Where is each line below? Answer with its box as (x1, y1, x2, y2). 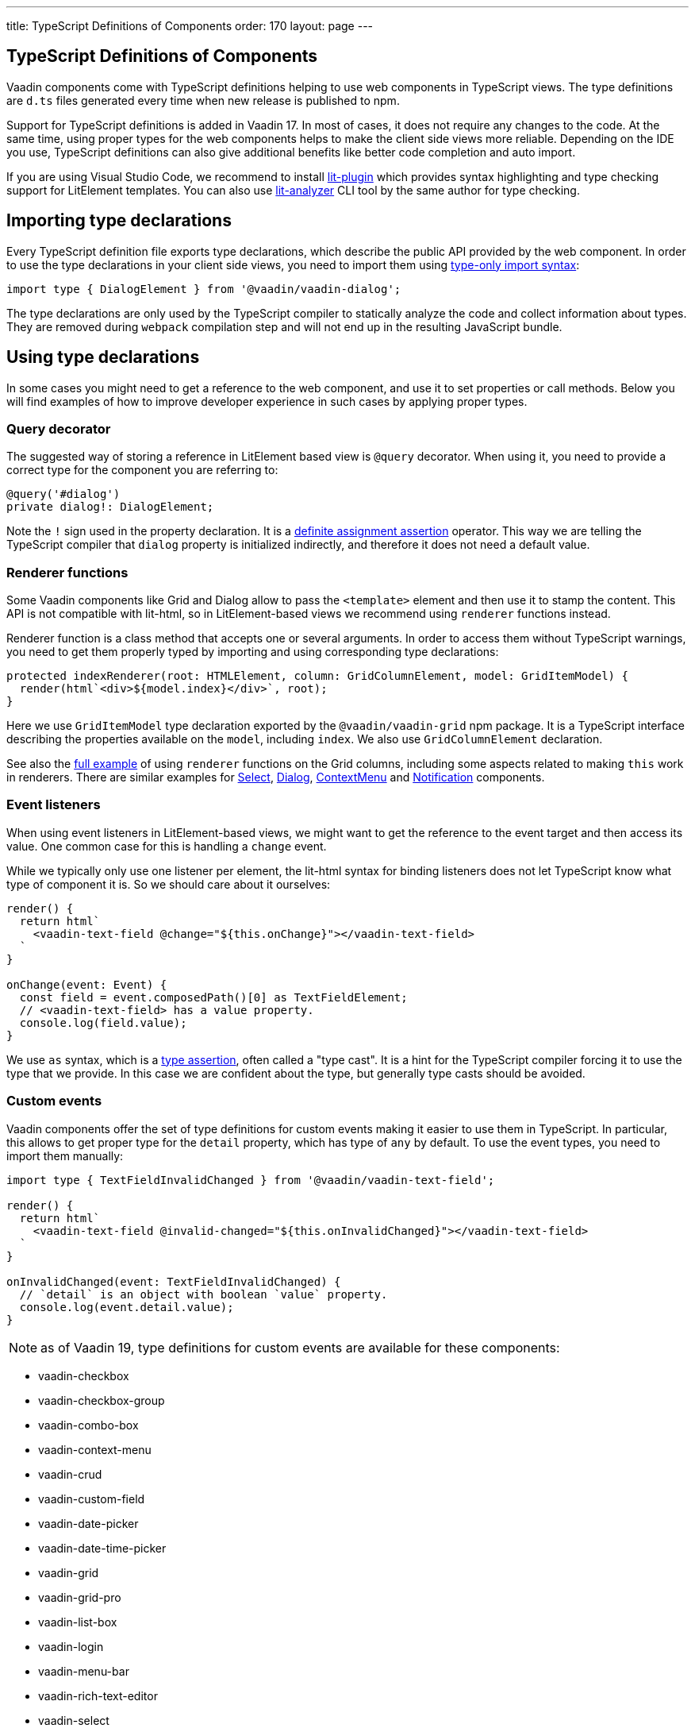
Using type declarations (6, 347, 200, 368)
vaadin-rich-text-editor (38, 1688, 158, 1703)
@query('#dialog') (6, 488, 121, 501)
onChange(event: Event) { (6, 978, 167, 991)
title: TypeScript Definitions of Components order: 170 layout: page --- (6, 19, 374, 33)
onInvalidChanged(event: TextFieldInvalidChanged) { (6, 1275, 341, 1288)
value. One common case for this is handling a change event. (6, 839, 327, 853)
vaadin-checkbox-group (38, 1393, 165, 1407)
